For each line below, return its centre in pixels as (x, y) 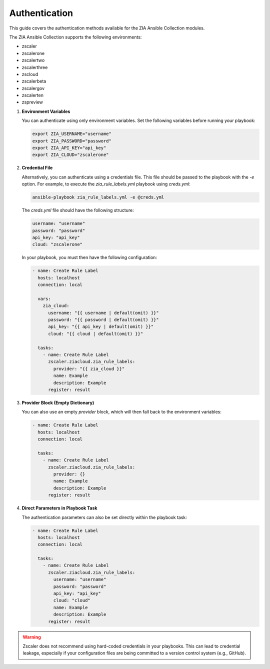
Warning (32, 637)
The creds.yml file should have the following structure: (78, 210)
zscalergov (33, 88)
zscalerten (33, 95)
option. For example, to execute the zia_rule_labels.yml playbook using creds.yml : (106, 184)
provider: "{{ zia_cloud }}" (89, 368)
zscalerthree (35, 67)
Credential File (37, 168)
